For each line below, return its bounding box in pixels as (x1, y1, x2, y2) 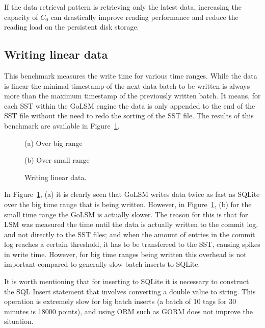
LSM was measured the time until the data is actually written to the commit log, (4, 219, 258, 230)
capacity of (4, 11, 38, 22)
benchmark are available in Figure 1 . (4, 120, 120, 131)
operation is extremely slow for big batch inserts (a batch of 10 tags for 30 (4, 296, 236, 307)
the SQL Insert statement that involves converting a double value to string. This (4, 286, 256, 296)
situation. (4, 316, 34, 326)
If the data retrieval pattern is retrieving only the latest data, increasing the (4, 2, 242, 12)
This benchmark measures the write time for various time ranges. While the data (4, 70, 257, 81)
